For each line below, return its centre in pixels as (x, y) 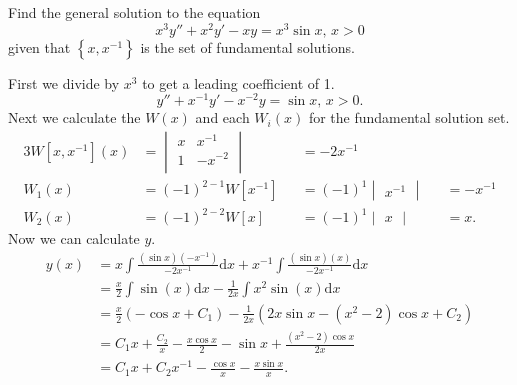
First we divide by (64, 82)
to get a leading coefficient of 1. (238, 82)
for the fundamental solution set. (409, 117)
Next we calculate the (74, 117)
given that (39, 46)
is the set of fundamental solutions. (247, 46)
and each (222, 117)
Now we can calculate (74, 238)
